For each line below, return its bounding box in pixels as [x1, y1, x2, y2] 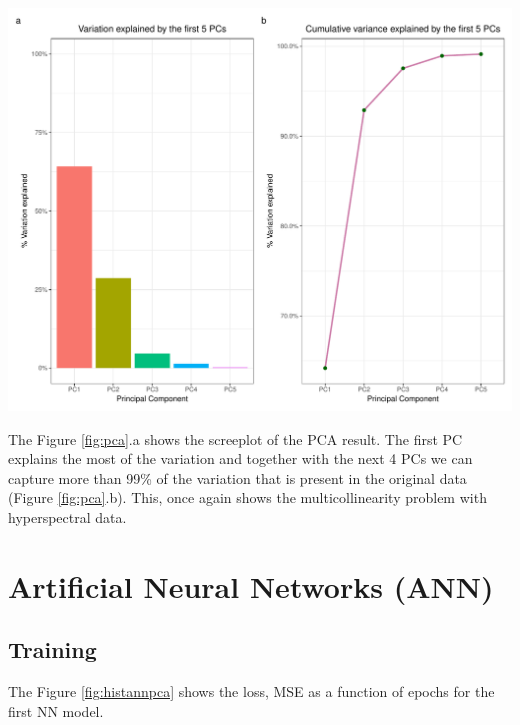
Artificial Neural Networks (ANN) [8, 565, 494, 606]
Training [8, 634, 97, 665]
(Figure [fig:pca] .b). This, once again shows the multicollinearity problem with [8, 487, 487, 508]
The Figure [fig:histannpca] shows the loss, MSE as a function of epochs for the [8, 681, 495, 702]
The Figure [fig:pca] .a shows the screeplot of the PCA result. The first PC [8, 428, 463, 449]
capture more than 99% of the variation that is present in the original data [8, 467, 467, 488]
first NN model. [8, 700, 104, 721]
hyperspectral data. [8, 507, 127, 528]
